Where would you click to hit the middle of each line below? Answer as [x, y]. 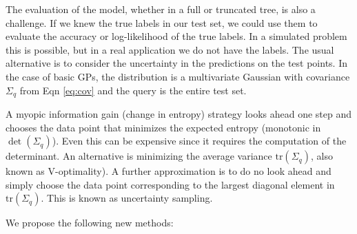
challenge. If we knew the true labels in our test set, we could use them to [162, 22]
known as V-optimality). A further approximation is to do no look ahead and [169, 171]
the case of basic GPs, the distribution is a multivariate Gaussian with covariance [178, 76]
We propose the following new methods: [90, 223]
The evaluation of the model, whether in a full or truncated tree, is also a [161, 9]
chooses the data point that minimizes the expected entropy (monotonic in [163, 127]
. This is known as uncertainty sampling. [127, 198]
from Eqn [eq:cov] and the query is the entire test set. [133, 90]
